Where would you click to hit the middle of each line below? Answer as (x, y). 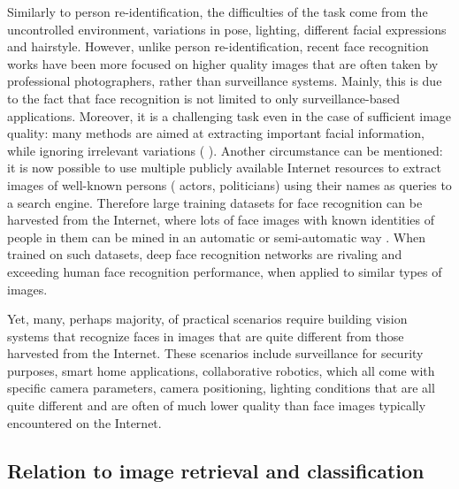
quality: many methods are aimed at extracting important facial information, (216, 133)
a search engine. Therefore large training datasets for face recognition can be (215, 202)
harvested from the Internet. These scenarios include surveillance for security (215, 353)
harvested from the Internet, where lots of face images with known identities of (221, 220)
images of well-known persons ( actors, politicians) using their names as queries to (229, 184)
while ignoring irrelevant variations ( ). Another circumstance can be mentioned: (225, 150)
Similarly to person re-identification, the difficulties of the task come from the (218, 11)
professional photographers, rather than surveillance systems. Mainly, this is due (225, 81)
